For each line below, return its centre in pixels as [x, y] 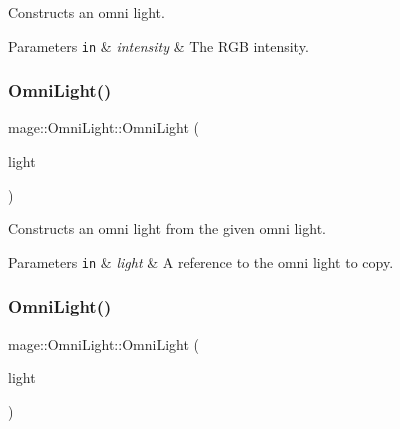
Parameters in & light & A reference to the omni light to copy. [201, 261]
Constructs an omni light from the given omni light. [167, 228]
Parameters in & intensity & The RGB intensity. [158, 45]
